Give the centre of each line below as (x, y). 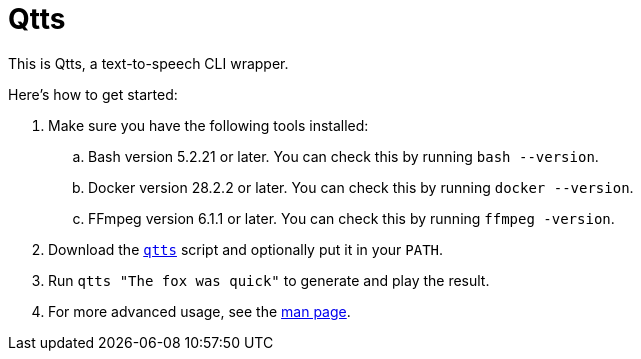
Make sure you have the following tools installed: (208, 125)
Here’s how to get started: (93, 94)
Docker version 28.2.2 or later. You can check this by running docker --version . (361, 187)
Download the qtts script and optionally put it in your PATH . (246, 249)
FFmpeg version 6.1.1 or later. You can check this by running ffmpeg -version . (351, 218)
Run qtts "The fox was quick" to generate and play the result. (269, 280)
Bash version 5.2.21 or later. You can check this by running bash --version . (343, 156)
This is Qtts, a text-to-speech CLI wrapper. (148, 63)
